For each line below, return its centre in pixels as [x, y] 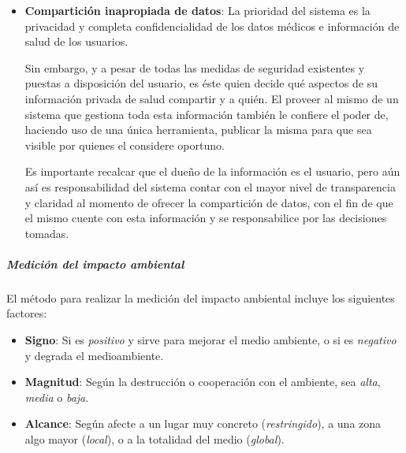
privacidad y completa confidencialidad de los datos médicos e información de [212, 26]
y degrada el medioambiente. [94, 355]
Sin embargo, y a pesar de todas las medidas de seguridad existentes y [195, 67]
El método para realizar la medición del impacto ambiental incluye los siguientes [201, 297]
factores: [27, 313]
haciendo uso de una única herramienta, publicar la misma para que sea [198, 130]
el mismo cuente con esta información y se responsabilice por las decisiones [206, 218]
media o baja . [57, 397]
